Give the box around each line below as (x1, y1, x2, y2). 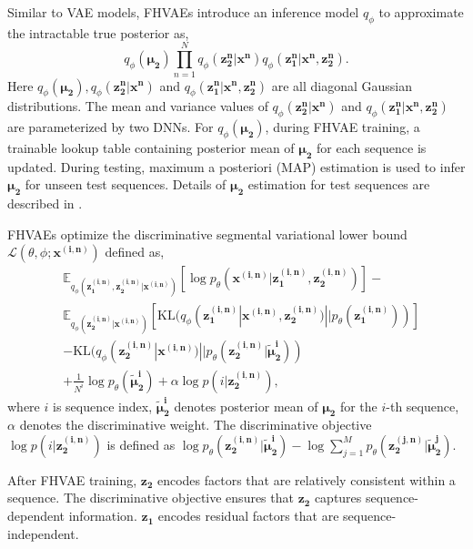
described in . (7, 194, 83, 213)
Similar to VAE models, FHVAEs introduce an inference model (7, 3, 359, 21)
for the (339, 396, 377, 415)
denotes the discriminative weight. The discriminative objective (19, 415, 372, 434)
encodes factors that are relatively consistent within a (156, 470, 456, 489)
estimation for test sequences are (247, 175, 430, 194)
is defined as (106, 434, 176, 453)
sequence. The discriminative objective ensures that (7, 488, 294, 507)
